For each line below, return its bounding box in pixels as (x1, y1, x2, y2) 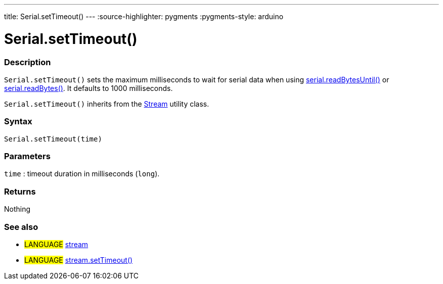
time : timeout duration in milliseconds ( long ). (4, 169, 160, 178)
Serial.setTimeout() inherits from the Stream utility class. (4, 99, 209, 108)
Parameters (4, 151, 51, 161)
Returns (4, 186, 36, 197)
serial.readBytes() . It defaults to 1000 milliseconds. (4, 83, 173, 92)
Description (4, 57, 51, 67)
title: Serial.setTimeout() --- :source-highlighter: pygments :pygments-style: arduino (4, 12, 284, 21)
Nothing (4, 205, 31, 214)
